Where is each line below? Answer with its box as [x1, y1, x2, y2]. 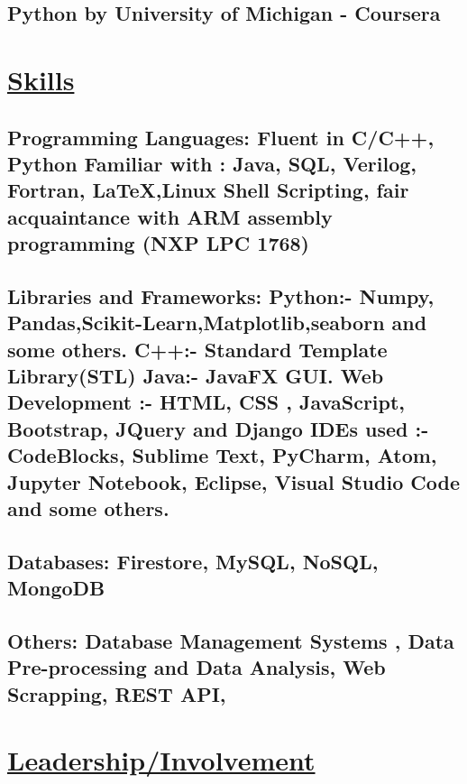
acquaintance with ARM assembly [7, 202, 333, 230]
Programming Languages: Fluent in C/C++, [7, 123, 435, 151]
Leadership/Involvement [7, 742, 316, 779]
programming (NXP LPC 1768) [7, 229, 309, 257]
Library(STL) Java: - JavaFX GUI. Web [7, 362, 384, 390]
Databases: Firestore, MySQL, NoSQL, [7, 547, 379, 575]
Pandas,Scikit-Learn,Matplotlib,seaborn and [7, 309, 427, 337]
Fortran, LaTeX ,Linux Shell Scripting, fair [7, 176, 409, 204]
